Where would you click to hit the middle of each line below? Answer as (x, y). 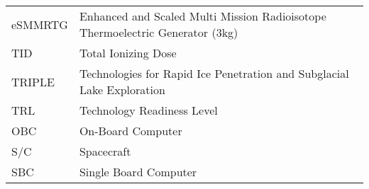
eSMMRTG (40, 24)
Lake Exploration (122, 90)
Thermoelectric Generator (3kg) (159, 32)
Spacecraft (105, 151)
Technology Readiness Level (148, 110)
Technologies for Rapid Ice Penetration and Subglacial (214, 73)
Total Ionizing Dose (128, 53)
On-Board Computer (131, 131)
